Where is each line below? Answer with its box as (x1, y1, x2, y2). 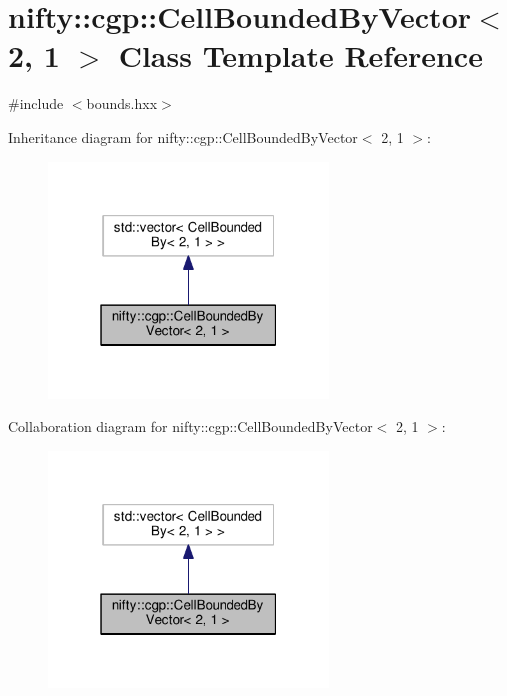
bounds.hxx (86, 93, 158, 114)
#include (8, 93, 64, 114)
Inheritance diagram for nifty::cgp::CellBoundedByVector (8, 126, 358, 147)
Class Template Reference (118, 35, 483, 76)
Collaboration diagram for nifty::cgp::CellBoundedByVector (8, 416, 373, 437)
